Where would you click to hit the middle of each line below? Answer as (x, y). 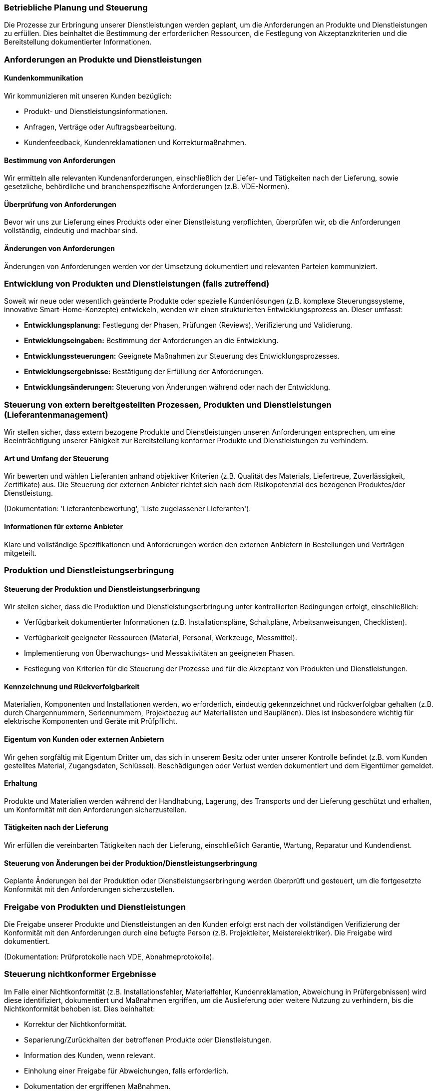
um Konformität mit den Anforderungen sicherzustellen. (95, 809)
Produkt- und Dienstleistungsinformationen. (96, 111)
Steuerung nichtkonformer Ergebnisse (80, 974)
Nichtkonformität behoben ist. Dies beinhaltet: (80, 1008)
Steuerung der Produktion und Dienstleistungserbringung (102, 589)
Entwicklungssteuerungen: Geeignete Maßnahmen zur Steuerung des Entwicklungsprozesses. (182, 356)
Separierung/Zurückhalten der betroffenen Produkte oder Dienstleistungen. (148, 1039)
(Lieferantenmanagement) (56, 414)
